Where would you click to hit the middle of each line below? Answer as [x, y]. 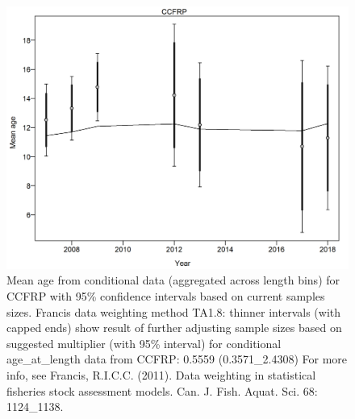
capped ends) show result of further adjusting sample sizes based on [174, 328]
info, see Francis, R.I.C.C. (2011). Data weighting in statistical [161, 375]
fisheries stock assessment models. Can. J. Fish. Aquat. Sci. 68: [162, 390]
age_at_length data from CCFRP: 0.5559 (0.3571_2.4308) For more [177, 359]
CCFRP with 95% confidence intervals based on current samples [166, 296]
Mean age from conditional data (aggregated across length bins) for [173, 280]
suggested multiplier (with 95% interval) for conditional [144, 343]
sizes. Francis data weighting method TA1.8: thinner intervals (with [174, 311]
